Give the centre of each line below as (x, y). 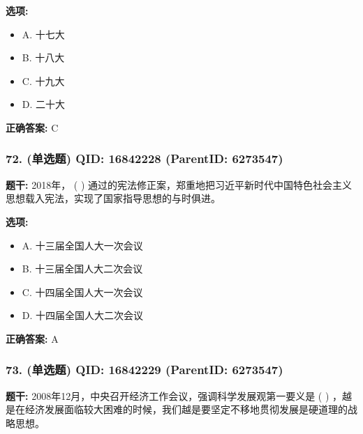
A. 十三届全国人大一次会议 (82, 245)
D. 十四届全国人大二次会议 (83, 315)
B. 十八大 (43, 57)
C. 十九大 (43, 80)
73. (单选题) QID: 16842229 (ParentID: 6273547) (145, 370)
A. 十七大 (43, 34)
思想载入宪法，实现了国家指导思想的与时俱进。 (113, 198)
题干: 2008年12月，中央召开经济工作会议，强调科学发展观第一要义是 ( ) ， (174, 395)
